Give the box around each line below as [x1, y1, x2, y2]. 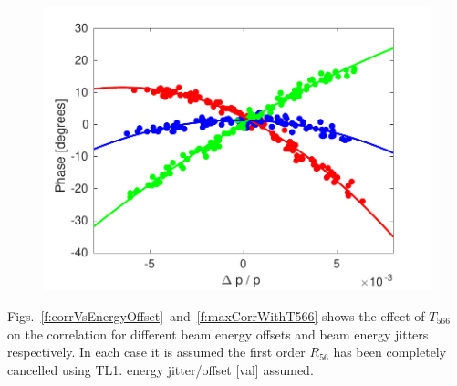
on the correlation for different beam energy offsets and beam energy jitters [7, 324, 429, 343]
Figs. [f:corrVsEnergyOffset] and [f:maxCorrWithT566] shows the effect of [7, 306, 425, 325]
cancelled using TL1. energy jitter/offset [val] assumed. [7, 360, 314, 379]
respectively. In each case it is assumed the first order [7, 342, 306, 361]
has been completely [333, 342, 447, 361]
